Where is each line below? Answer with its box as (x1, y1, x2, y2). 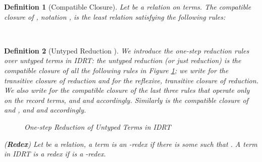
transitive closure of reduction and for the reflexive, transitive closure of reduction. (4, 75, 258, 85)
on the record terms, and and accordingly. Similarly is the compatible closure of (4, 94, 248, 105)
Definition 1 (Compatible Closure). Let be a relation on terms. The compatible (4, 2, 251, 12)
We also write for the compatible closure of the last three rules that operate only (4, 85, 250, 95)
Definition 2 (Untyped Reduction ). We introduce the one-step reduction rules (4, 45, 249, 56)
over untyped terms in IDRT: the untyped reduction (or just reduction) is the (4, 55, 241, 66)
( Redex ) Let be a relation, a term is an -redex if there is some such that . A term (4, 138, 257, 149)
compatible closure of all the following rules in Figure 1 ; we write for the (4, 65, 229, 75)
